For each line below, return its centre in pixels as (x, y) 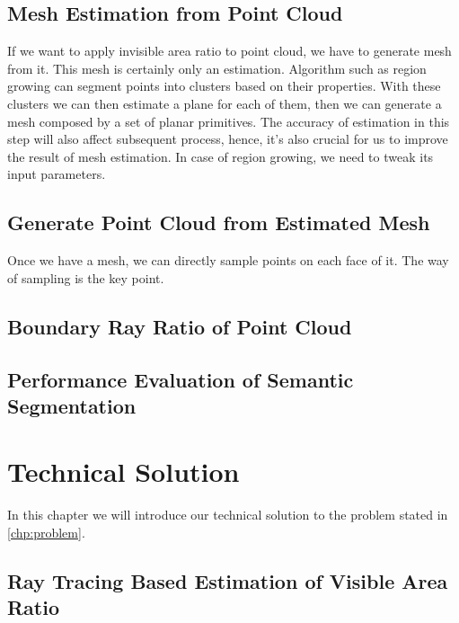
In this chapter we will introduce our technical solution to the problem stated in (228, 515)
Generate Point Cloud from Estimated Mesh (219, 222)
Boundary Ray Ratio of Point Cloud (180, 326)
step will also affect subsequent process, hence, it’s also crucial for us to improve (228, 139)
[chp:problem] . (46, 533)
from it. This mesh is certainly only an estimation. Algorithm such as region (217, 68)
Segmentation (72, 405)
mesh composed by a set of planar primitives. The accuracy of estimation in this (229, 121)
